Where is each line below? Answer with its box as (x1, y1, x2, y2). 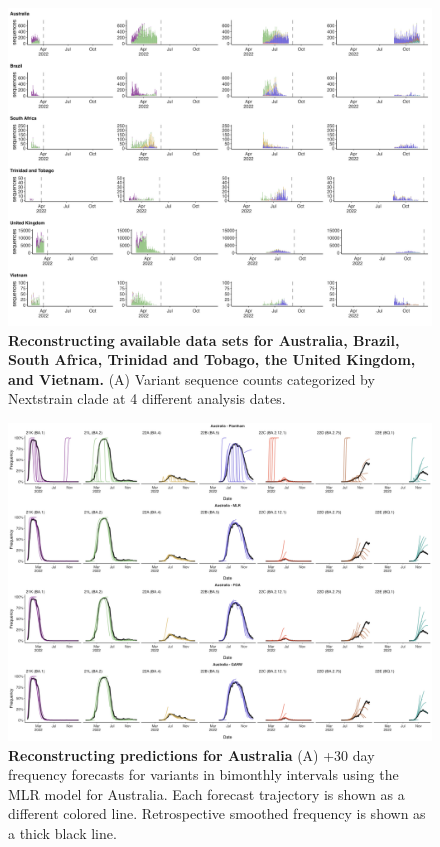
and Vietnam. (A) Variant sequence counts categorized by (8, 368, 375, 389)
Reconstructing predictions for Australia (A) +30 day (8, 744, 375, 765)
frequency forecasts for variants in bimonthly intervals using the (8, 764, 399, 785)
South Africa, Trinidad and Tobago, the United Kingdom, (8, 349, 416, 370)
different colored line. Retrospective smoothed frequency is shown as (8, 803, 426, 824)
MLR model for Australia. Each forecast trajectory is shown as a (8, 783, 405, 804)
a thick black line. (8, 822, 117, 843)
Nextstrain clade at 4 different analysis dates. (8, 388, 286, 409)
